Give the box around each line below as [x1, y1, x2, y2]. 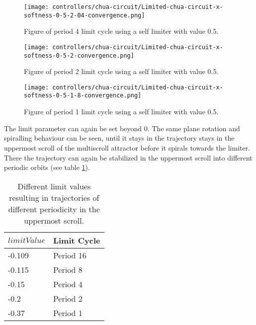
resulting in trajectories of [9, 191, 99, 203]
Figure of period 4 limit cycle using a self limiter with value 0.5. [24, 26, 219, 36]
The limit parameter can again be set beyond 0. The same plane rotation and [4, 123, 240, 133]
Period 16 [53, 249, 86, 261]
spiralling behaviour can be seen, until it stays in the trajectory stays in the [4, 133, 235, 143]
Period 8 [53, 263, 83, 275]
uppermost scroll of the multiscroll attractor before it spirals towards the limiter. [4, 142, 251, 153]
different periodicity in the [8, 203, 100, 215]
